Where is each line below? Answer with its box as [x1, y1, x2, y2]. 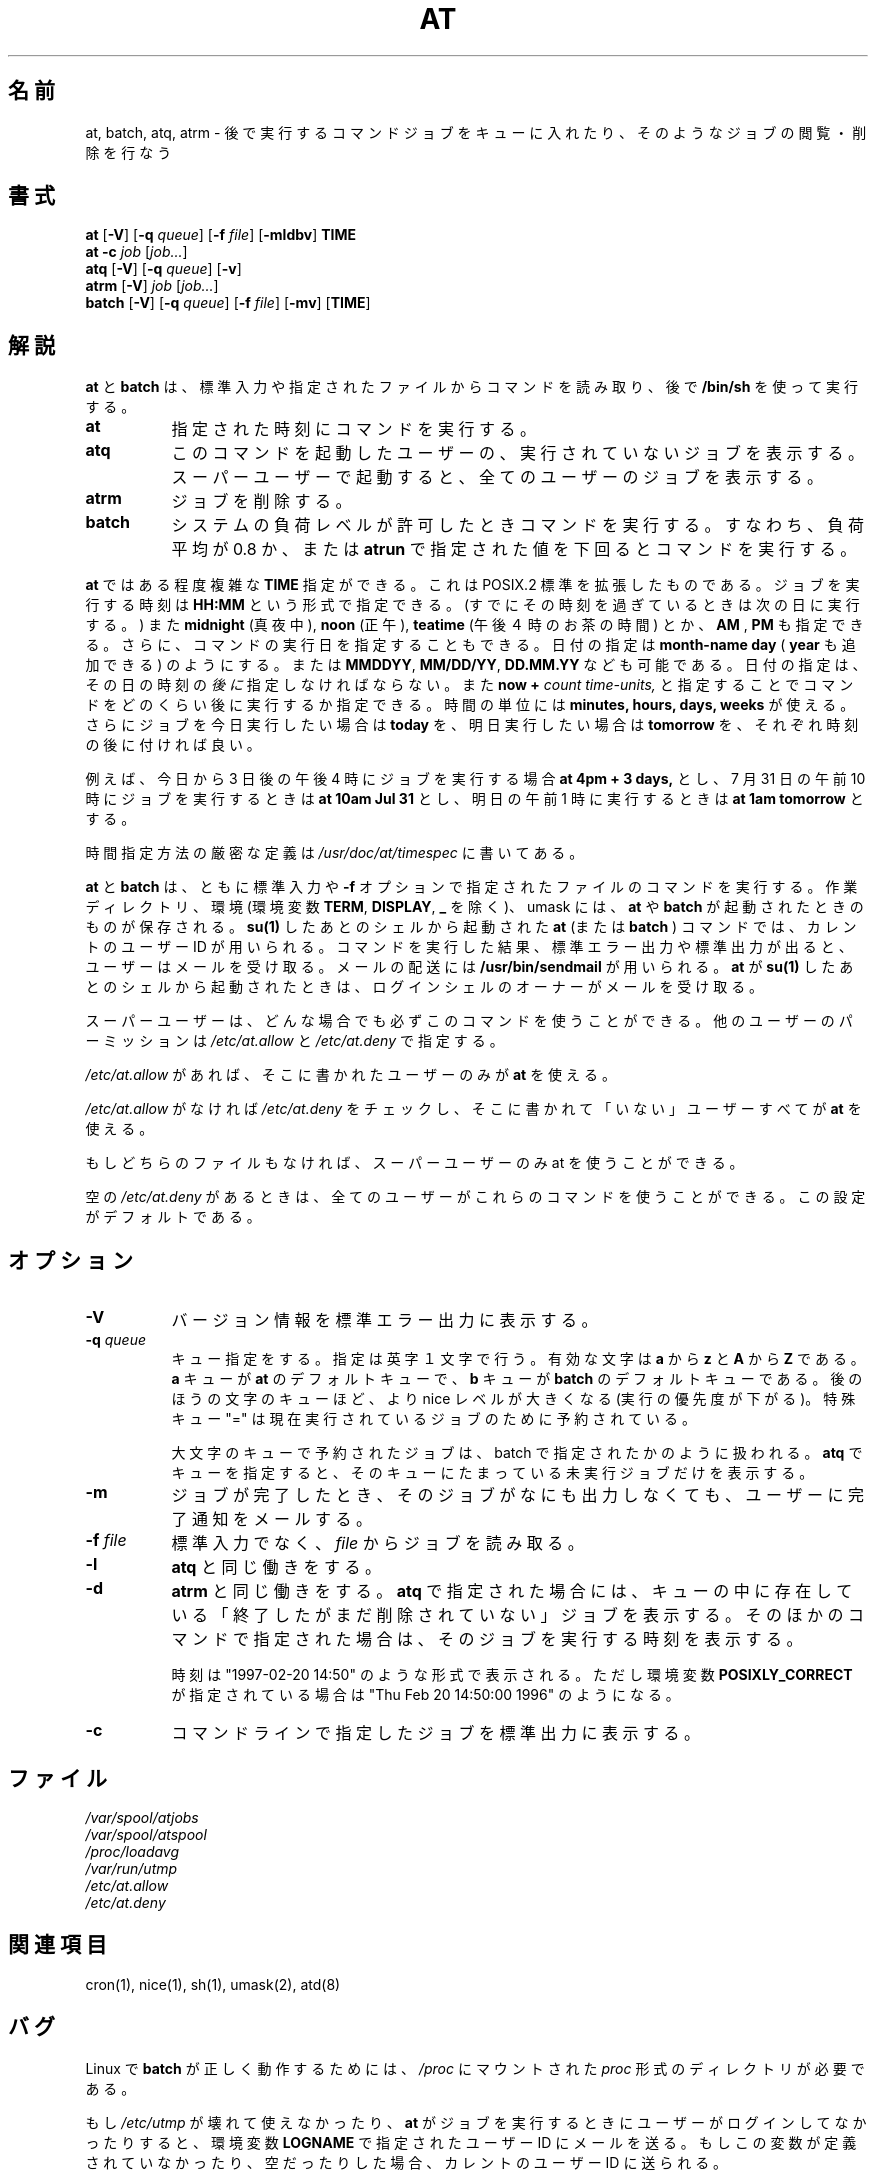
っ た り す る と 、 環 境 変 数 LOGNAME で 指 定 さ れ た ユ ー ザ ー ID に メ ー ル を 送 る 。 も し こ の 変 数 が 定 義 [85, 2133, 857, 2151]
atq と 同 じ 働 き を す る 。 [171, 1557, 381, 1578]
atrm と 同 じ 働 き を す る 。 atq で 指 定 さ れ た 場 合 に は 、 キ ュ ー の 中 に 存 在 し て [171, 1581, 853, 1602]
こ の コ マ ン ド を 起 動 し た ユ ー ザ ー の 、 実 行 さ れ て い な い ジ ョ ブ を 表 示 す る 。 [171, 443, 864, 464]
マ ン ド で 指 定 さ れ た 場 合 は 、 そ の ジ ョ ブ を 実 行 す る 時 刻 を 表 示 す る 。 [171, 1629, 803, 1650]
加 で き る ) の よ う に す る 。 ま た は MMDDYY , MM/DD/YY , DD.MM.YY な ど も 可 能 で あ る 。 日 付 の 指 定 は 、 [85, 656, 867, 674]
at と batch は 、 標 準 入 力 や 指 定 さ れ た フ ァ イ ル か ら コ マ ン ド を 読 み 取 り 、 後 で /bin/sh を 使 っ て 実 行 [85, 378, 859, 396]
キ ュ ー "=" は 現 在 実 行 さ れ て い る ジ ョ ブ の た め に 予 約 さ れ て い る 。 [171, 1410, 696, 1428]
